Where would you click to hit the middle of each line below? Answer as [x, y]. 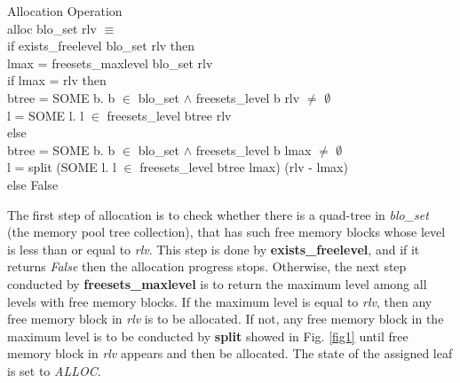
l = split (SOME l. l [62, 167]
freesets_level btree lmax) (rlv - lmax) [244, 167]
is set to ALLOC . [54, 370]
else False [33, 184]
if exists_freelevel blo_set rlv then [101, 46]
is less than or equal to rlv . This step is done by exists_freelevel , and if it [214, 249]
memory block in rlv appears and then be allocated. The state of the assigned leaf [230, 353]
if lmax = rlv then [57, 80]
